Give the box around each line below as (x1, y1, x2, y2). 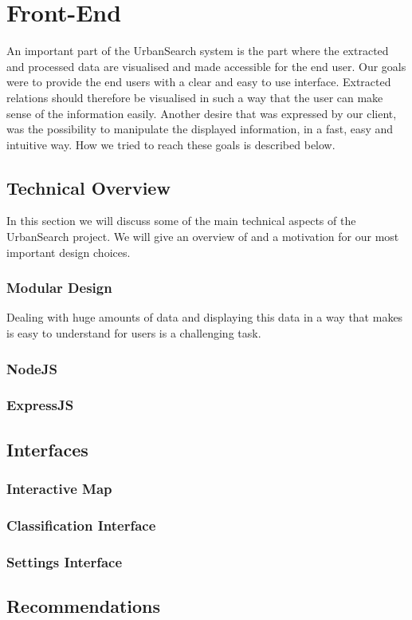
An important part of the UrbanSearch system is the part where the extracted (6, 42, 389, 59)
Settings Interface (6, 551, 123, 571)
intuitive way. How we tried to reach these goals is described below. (6, 136, 335, 152)
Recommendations (6, 594, 160, 618)
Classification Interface (6, 515, 156, 535)
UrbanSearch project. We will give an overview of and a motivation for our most (6, 228, 399, 245)
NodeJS (6, 358, 57, 378)
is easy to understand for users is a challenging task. (6, 325, 261, 342)
